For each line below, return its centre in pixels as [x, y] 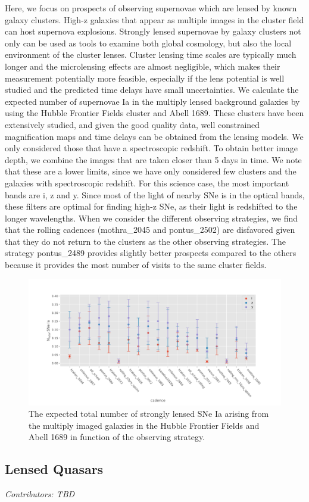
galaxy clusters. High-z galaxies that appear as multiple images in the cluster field [154, 19]
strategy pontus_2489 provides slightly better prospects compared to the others [151, 253]
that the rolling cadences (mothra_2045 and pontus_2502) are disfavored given [150, 230]
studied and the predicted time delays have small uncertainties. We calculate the [152, 90]
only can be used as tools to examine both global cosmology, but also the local [148, 43]
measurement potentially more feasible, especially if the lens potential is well [145, 78]
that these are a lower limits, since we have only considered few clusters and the [151, 171]
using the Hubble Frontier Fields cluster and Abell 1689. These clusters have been [154, 113]
